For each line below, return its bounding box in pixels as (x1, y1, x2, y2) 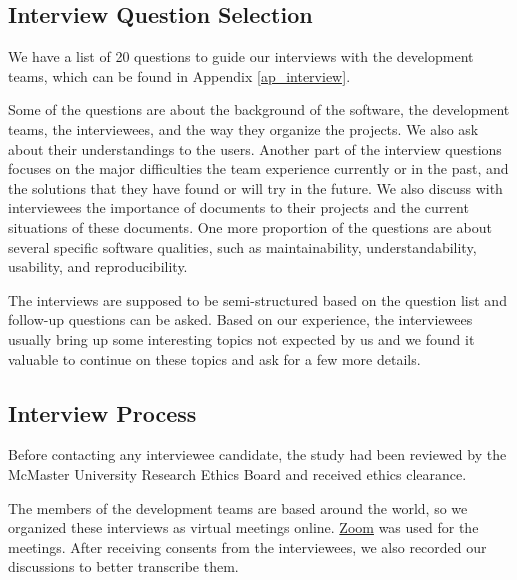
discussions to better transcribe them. (8, 556, 239, 577)
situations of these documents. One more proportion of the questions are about (8, 216, 493, 237)
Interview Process (8, 397, 197, 428)
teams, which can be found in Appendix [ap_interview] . (8, 65, 351, 86)
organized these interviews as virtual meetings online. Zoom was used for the (8, 517, 479, 538)
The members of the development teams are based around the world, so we (8, 497, 468, 518)
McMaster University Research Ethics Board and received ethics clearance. (8, 463, 467, 484)
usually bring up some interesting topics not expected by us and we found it (8, 328, 475, 349)
